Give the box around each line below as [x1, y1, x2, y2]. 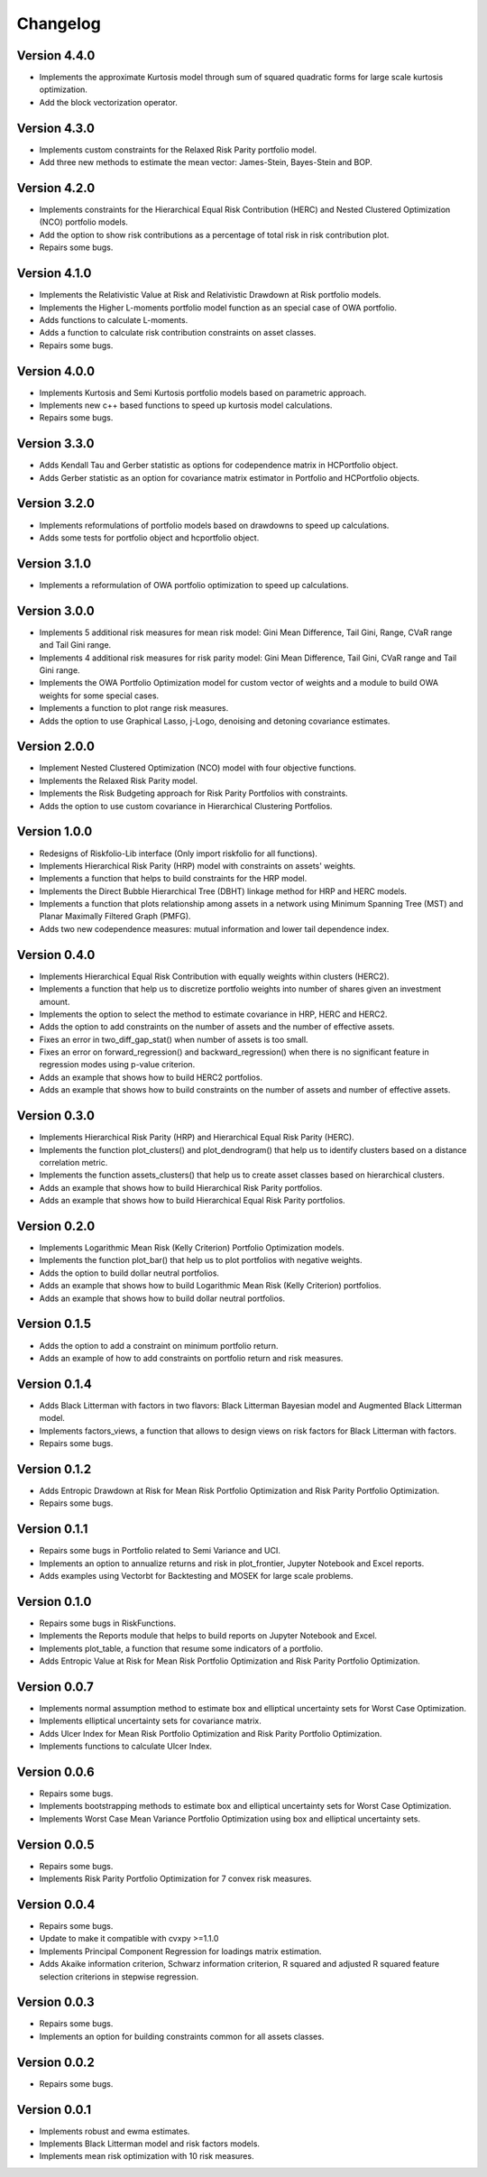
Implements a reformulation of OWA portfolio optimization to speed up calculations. [39, 579, 349, 590]
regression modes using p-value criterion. [39, 1059, 196, 1070]
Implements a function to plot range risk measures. [39, 703, 229, 714]
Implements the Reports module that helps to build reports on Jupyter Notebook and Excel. [39, 1630, 378, 1641]
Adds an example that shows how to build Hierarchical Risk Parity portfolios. [39, 1182, 323, 1193]
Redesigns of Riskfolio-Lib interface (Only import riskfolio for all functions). [39, 848, 317, 859]
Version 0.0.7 [16, 1679, 95, 1694]
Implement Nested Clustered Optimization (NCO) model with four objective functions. [39, 762, 356, 773]
